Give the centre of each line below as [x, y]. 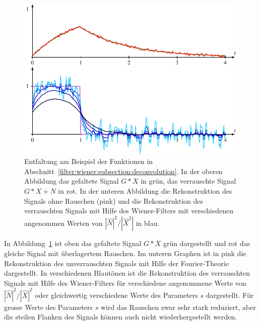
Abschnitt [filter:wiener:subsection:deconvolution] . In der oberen [123, 171]
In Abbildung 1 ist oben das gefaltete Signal [73, 243]
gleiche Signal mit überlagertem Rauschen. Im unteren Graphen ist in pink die [125, 253]
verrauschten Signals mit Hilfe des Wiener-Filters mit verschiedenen [129, 211]
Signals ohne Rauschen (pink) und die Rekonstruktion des [114, 200]
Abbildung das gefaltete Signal [72, 181]
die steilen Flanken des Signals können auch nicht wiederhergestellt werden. [121, 317]
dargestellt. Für [230, 295]
